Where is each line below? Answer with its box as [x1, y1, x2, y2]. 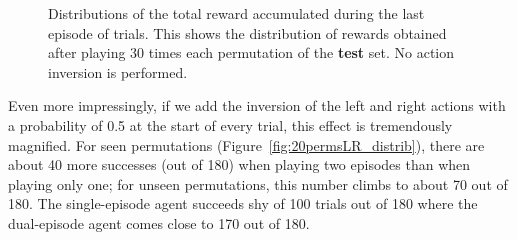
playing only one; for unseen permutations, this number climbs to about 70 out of [8, 173, 508, 194]
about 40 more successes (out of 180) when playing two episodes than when [8, 154, 471, 175]
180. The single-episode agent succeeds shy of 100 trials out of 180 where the [8, 193, 478, 214]
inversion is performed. [48, 61, 188, 82]
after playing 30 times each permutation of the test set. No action [48, 42, 455, 63]
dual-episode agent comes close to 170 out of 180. [8, 212, 310, 233]
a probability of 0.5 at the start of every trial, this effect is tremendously [8, 114, 453, 135]
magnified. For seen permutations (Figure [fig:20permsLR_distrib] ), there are [8, 134, 485, 155]
